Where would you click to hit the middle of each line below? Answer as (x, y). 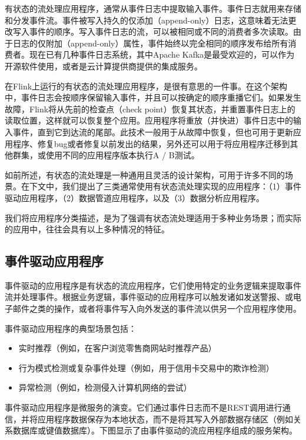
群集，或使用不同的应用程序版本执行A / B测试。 (106, 155)
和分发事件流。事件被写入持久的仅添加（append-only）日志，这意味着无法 (147, 20)
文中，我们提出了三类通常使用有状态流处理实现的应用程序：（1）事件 (169, 186)
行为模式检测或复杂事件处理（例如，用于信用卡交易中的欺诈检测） (146, 367)
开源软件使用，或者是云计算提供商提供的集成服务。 (104, 66)
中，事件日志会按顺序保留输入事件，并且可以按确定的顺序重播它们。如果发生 (153, 97)
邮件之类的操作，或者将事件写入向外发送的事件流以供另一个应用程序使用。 (157, 309)
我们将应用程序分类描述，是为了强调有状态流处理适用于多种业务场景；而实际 (153, 217)
